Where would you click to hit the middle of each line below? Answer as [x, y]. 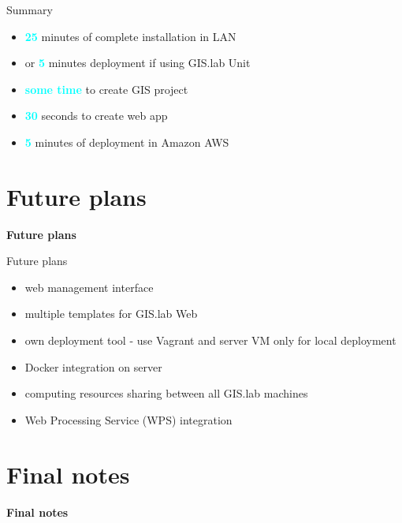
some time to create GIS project [106, 89]
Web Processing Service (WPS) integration [128, 419]
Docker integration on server [93, 366]
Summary [30, 9]
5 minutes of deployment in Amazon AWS [127, 142]
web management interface [89, 287]
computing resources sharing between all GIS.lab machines [166, 393]
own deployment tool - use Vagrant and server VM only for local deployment [210, 340]
